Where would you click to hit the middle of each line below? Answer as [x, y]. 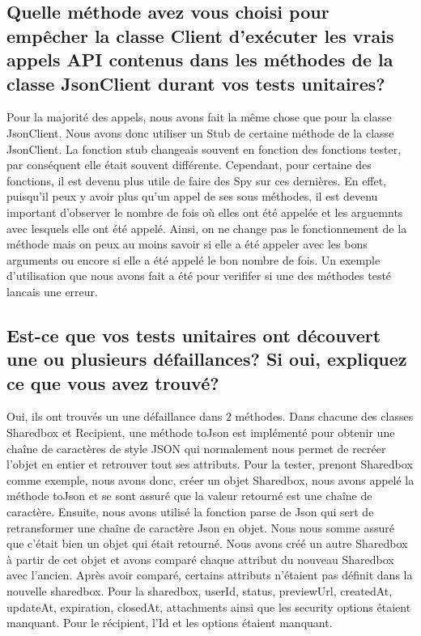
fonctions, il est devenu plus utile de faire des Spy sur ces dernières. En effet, [197, 180]
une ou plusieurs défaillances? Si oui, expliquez [207, 359]
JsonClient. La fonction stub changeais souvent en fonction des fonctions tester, [204, 148]
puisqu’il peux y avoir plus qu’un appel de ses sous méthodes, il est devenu [192, 196]
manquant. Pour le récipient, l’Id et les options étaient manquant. [170, 623]
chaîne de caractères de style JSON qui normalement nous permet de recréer [196, 448]
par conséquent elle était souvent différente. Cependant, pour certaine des [189, 165]
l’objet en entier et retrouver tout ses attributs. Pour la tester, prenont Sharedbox [210, 464]
